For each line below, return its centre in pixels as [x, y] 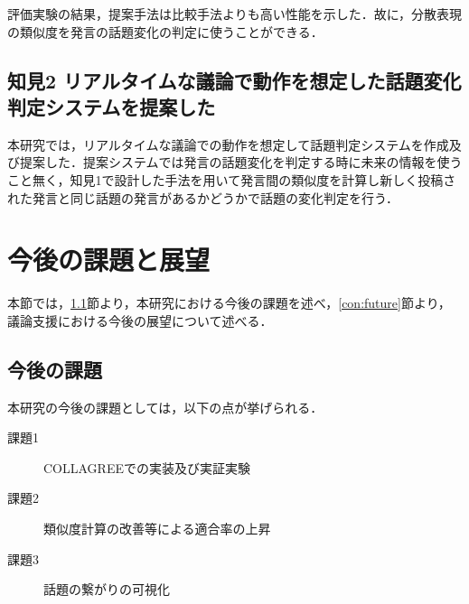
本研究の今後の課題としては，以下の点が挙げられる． [165, 407]
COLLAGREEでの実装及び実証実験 [147, 467]
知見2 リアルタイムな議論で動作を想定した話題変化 [234, 80]
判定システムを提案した [112, 106]
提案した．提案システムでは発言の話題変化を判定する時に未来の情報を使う [241, 162]
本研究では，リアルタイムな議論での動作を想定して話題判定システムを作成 [228, 144]
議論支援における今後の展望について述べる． [140, 320]
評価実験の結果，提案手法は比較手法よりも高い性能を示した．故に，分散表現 [235, 14]
